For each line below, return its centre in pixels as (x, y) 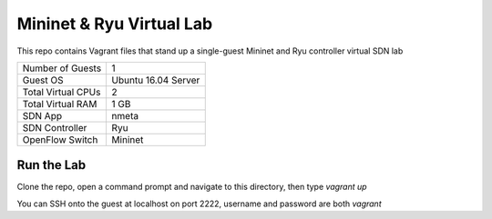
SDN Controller (55, 127)
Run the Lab (51, 165)
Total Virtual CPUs (61, 92)
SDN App (42, 115)
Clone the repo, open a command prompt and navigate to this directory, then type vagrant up (192, 187)
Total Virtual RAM (60, 104)
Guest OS (43, 80)
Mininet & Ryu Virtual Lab (115, 24)
